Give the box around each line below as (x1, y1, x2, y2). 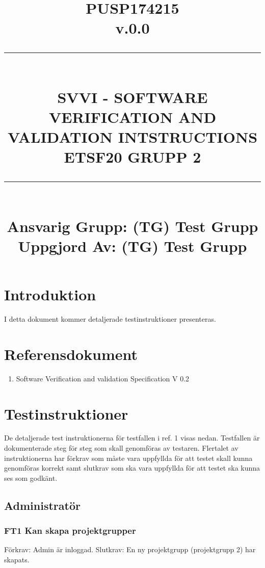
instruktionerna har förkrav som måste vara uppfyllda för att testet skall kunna (4, 452, 253, 463)
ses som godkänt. (4, 472, 58, 483)
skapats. (4, 554, 30, 564)
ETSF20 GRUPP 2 (64, 146, 201, 167)
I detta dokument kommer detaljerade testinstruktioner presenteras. (4, 314, 216, 324)
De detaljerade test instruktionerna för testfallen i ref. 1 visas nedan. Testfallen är (4, 432, 260, 443)
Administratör (4, 497, 81, 513)
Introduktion (4, 284, 96, 305)
